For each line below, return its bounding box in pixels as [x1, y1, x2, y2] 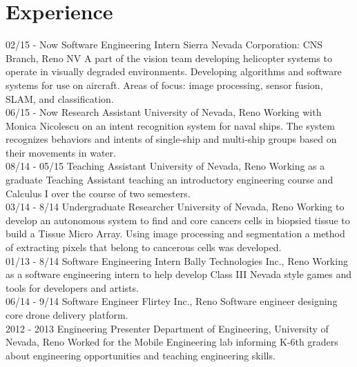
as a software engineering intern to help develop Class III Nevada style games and [6, 267, 352, 281]
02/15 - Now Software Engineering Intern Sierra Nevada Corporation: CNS [6, 37, 323, 52]
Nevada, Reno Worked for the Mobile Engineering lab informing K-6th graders [6, 335, 338, 349]
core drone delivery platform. [6, 308, 128, 321]
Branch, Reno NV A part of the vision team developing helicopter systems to [6, 50, 332, 65]
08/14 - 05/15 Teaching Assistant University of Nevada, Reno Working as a [6, 159, 325, 173]
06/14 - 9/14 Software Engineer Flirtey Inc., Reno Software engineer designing [6, 294, 338, 308]
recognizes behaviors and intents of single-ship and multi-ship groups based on [6, 132, 337, 146]
